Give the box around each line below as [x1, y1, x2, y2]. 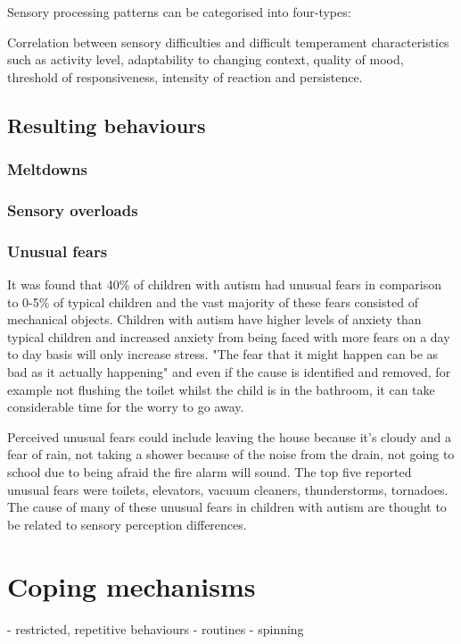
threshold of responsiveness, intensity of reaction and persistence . [7, 67, 363, 86]
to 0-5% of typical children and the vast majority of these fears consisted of [7, 292, 418, 311]
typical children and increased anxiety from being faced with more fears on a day [7, 327, 450, 346]
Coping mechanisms [7, 567, 256, 604]
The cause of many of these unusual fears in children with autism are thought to [7, 498, 447, 516]
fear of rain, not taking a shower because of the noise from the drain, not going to [7, 445, 455, 464]
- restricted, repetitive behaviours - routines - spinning [7, 619, 304, 638]
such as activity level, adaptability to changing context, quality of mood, [7, 50, 404, 69]
